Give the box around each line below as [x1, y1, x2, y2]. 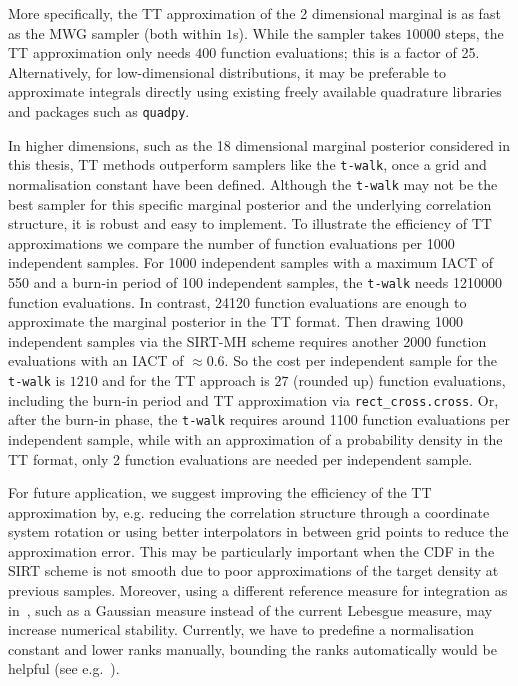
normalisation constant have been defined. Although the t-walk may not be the [8, 173, 498, 194]
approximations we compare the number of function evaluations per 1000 [8, 232, 455, 253]
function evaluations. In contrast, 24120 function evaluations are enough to [8, 291, 467, 312]
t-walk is [8, 369, 66, 390]
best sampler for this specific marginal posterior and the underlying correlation [8, 193, 492, 214]
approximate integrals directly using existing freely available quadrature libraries [8, 81, 502, 102]
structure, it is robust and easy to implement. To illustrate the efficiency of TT [8, 213, 492, 234]
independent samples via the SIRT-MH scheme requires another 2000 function [8, 330, 487, 351]
